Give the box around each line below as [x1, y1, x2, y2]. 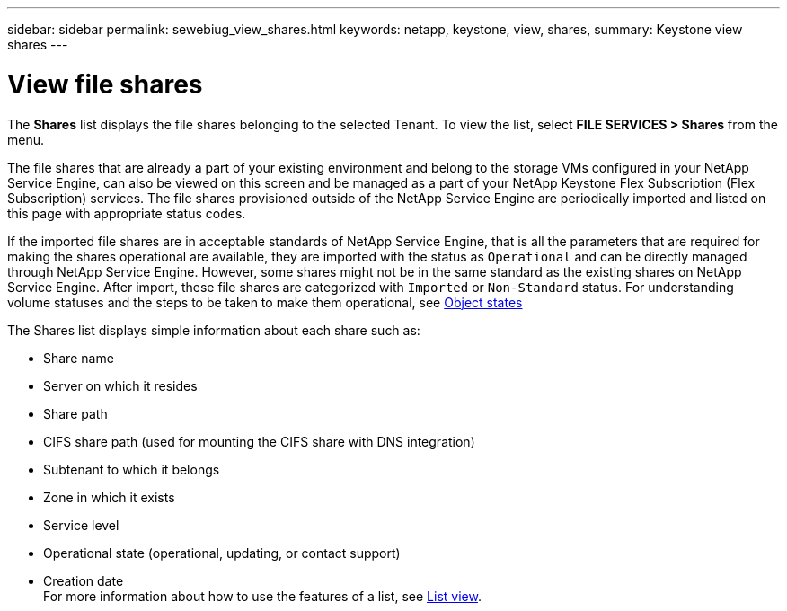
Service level [43, 517, 119, 533]
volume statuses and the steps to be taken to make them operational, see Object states [7, 294, 523, 310]
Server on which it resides [43, 377, 198, 394]
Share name [43, 350, 114, 366]
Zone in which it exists [43, 489, 175, 505]
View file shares [7, 68, 203, 100]
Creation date [43, 572, 124, 589]
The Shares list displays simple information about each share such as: [7, 322, 420, 338]
